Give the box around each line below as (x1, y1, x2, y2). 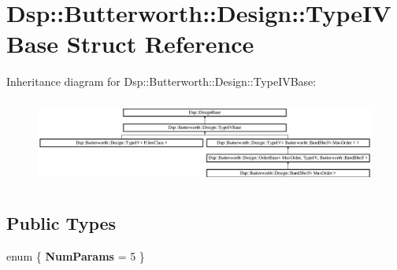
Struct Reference (66, 28, 254, 60)
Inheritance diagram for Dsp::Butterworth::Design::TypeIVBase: (6, 73, 317, 90)
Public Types (6, 211, 117, 235)
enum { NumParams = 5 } (6, 248, 145, 264)
